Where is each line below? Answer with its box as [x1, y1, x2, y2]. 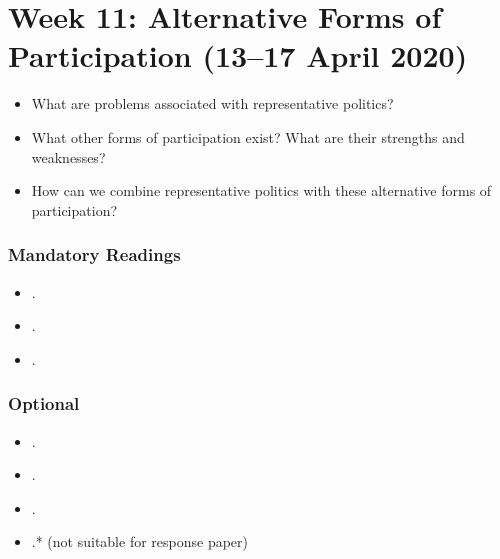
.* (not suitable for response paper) [31, 531, 248, 552]
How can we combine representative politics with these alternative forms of [31, 180, 492, 201]
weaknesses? [31, 146, 106, 167]
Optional [8, 391, 80, 416]
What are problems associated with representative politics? [31, 93, 394, 114]
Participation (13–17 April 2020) [8, 35, 468, 76]
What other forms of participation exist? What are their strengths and [31, 126, 465, 147]
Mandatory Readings [8, 242, 181, 267]
